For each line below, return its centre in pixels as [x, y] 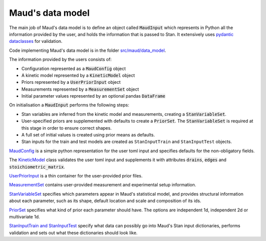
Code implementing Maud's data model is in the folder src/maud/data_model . [87, 50]
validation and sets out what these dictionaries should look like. [73, 233]
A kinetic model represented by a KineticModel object [78, 75]
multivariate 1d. [25, 216]
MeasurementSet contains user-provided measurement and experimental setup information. [103, 185]
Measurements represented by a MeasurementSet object [80, 89]
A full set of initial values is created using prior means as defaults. [88, 135]
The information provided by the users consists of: [60, 60]
